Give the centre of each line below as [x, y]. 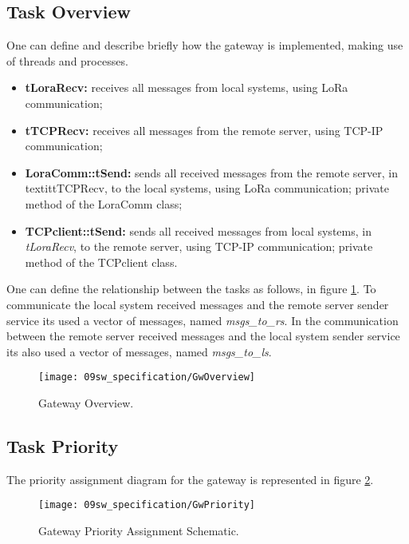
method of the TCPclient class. [101, 262]
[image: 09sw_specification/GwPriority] [147, 505]
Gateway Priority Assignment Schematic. [139, 530]
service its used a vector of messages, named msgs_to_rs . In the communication [203, 320]
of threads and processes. [67, 60]
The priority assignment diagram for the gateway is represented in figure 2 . [190, 479]
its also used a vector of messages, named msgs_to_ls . [139, 351]
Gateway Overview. [86, 402]
